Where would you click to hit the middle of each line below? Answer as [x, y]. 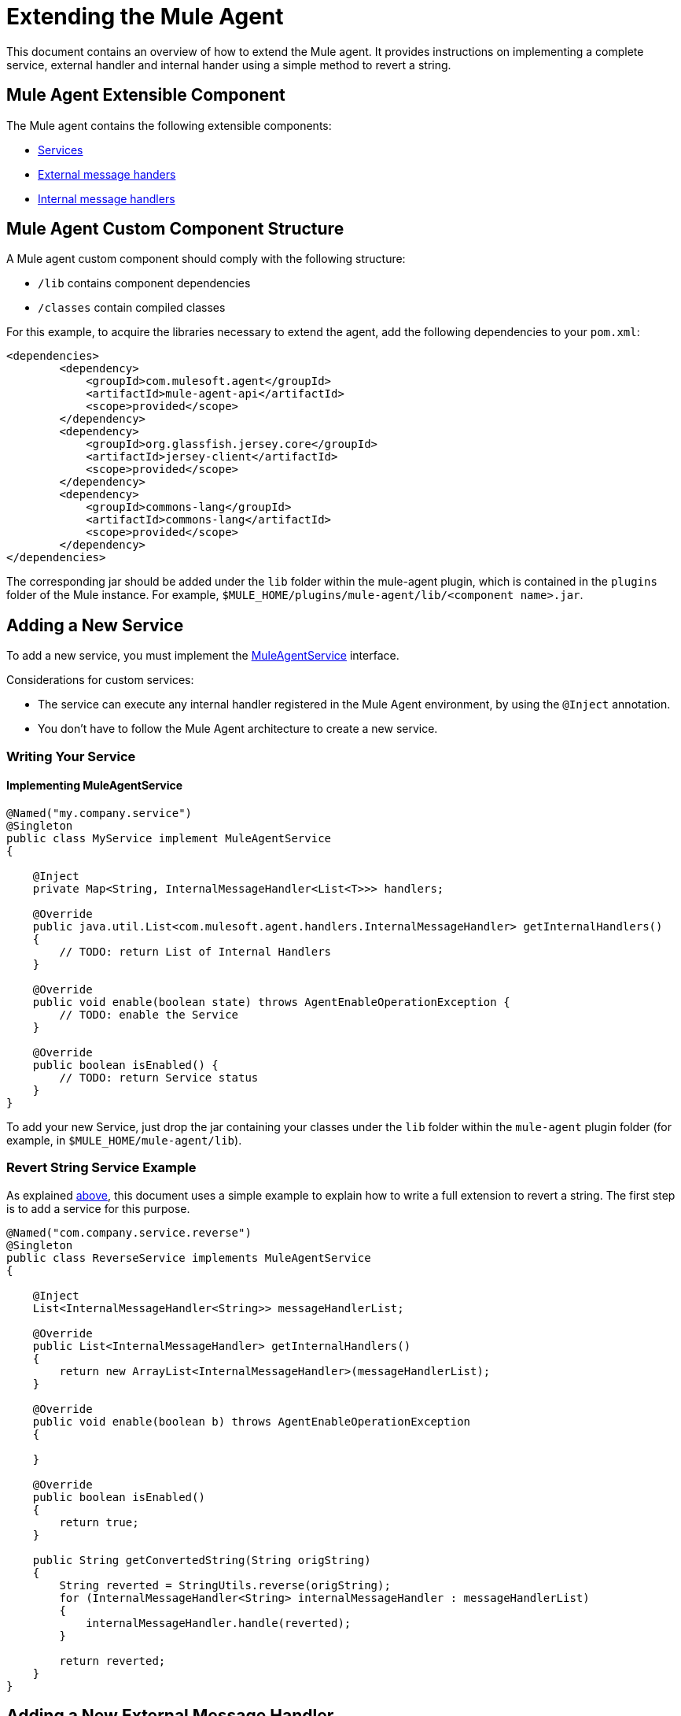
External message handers [107, 174]
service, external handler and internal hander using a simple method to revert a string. [229, 65]
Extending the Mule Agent [145, 17]
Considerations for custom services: [100, 680]
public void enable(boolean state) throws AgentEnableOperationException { [271, 1002]
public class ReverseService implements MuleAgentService [189, 1257]
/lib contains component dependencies [144, 283]
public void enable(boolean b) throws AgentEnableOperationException [252, 1421]
